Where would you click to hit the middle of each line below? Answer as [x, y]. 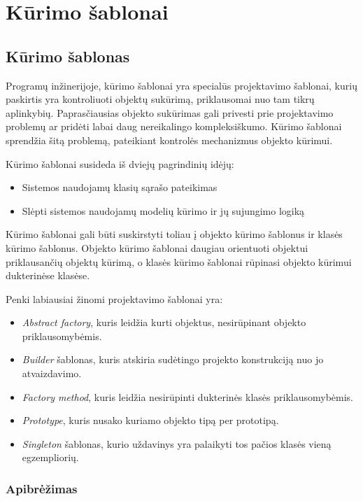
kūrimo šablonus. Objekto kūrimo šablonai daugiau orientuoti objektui [157, 247]
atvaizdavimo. [52, 373]
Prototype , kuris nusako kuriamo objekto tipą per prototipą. [150, 420]
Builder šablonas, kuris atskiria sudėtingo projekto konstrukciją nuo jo [173, 359]
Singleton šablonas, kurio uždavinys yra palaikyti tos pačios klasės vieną [177, 443]
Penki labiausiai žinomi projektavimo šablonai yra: [114, 298]
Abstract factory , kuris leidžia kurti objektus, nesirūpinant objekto [164, 322]
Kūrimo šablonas [68, 56]
